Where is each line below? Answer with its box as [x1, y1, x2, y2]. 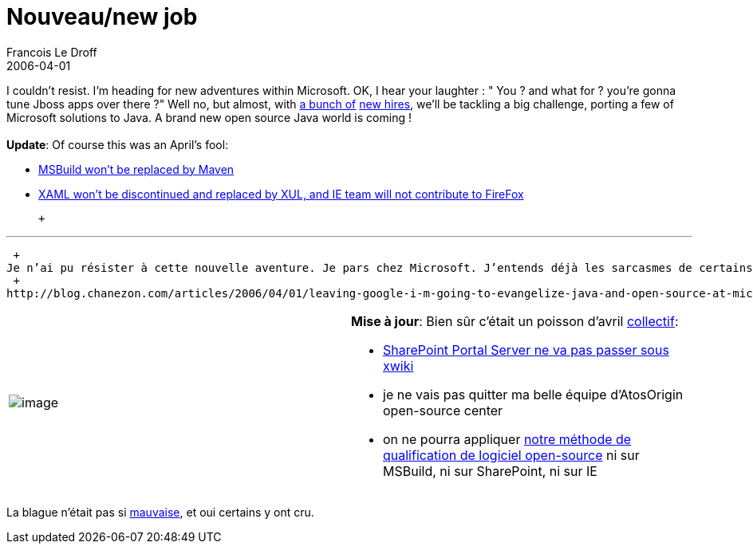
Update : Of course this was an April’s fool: [6, 137, 229, 151]
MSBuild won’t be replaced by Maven [38, 162, 235, 176]
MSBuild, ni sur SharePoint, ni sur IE [383, 462, 597, 479]
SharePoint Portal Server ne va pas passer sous [383, 341, 669, 358]
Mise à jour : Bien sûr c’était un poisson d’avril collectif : [351, 312, 679, 329]
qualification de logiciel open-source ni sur [383, 446, 640, 463]
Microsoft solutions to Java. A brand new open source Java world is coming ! [6, 110, 412, 124]
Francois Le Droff [6, 45, 97, 59]
